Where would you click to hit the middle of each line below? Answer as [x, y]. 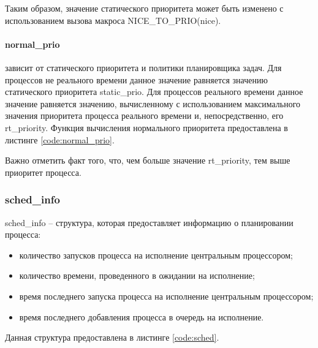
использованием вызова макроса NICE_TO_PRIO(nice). [113, 20]
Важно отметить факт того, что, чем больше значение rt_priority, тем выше [148, 160]
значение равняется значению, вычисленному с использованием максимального [153, 103]
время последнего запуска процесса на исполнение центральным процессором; [166, 296]
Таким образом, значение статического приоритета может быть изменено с [144, 8]
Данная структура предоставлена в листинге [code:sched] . [112, 337]
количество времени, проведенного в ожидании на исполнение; [137, 275]
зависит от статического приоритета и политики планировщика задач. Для [143, 67]
